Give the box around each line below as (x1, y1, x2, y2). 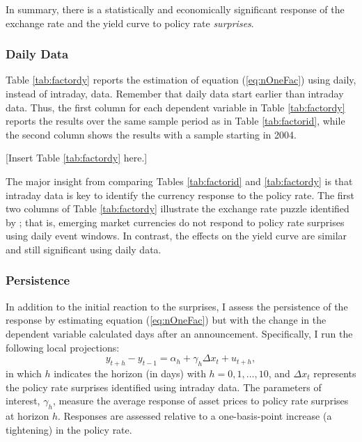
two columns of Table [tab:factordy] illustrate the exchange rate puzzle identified (6, 201, 349, 216)
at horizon (6, 408, 49, 423)
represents (313, 365, 356, 380)
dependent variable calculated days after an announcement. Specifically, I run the (6, 326, 353, 340)
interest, (6, 393, 40, 408)
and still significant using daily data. (6, 242, 162, 256)
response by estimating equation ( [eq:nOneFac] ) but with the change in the (6, 313, 326, 327)
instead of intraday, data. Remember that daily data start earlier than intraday (6, 86, 344, 100)
